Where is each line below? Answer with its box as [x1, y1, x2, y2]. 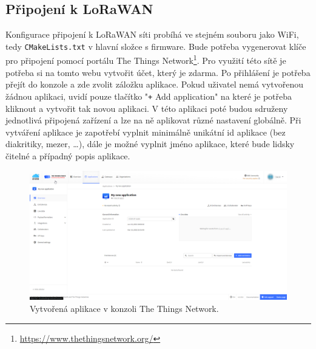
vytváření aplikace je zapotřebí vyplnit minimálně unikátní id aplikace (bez [5, 125, 286, 138]
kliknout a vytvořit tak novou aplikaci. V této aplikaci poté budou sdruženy [5, 102, 288, 114]
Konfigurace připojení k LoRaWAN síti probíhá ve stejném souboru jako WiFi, [5, 28, 299, 41]
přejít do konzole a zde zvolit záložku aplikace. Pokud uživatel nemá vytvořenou [5, 78, 304, 91]
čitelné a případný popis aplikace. [5, 149, 130, 162]
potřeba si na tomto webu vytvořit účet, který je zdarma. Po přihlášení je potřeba [5, 66, 311, 78]
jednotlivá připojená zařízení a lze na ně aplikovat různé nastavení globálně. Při [5, 114, 301, 126]
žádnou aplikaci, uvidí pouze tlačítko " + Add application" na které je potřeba [5, 89, 292, 102]
